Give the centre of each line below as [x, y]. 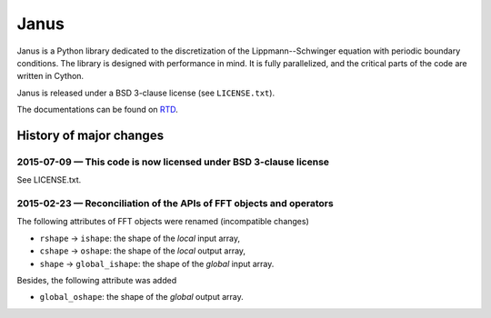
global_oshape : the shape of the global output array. [142, 297]
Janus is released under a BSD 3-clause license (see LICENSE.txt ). [146, 93]
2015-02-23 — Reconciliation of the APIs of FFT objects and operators [175, 204]
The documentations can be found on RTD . [98, 110]
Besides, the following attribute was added [97, 280]
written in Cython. [50, 76]
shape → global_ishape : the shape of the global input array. [157, 263]
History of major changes [90, 135]
